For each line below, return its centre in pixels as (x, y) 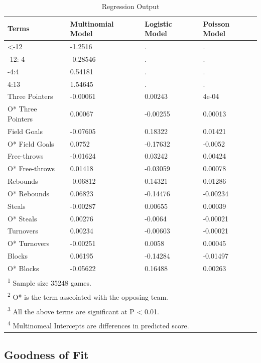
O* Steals (22, 218)
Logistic (158, 23)
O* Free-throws (31, 168)
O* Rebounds (29, 193)
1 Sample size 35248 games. (49, 282)
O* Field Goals (31, 143)
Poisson (216, 23)
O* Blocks (23, 268)
